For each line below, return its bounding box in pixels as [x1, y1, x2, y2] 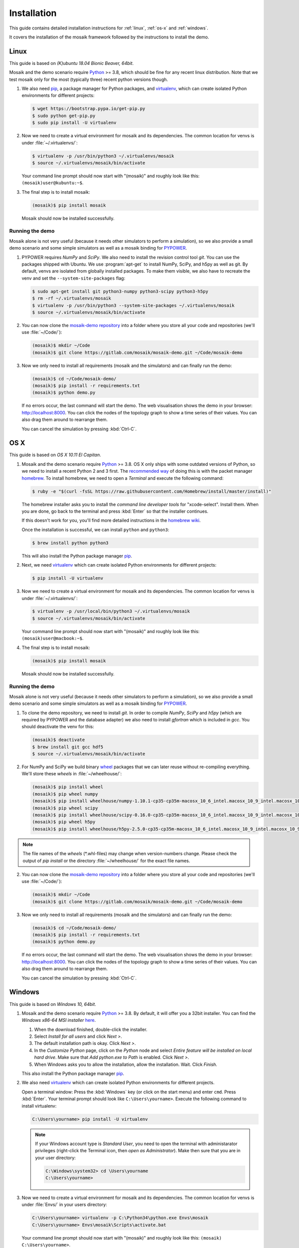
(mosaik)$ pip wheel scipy [32, 805, 98, 811]
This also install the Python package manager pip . [21, 1071, 125, 1077]
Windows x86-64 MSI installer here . [21, 1017, 96, 1023]
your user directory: [35, 1155, 76, 1161]
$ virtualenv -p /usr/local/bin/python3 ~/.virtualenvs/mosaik [32, 609, 190, 614]
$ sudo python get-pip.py [32, 113, 96, 118]
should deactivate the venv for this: [21, 724, 94, 730]
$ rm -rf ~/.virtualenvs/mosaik [32, 296, 112, 302]
